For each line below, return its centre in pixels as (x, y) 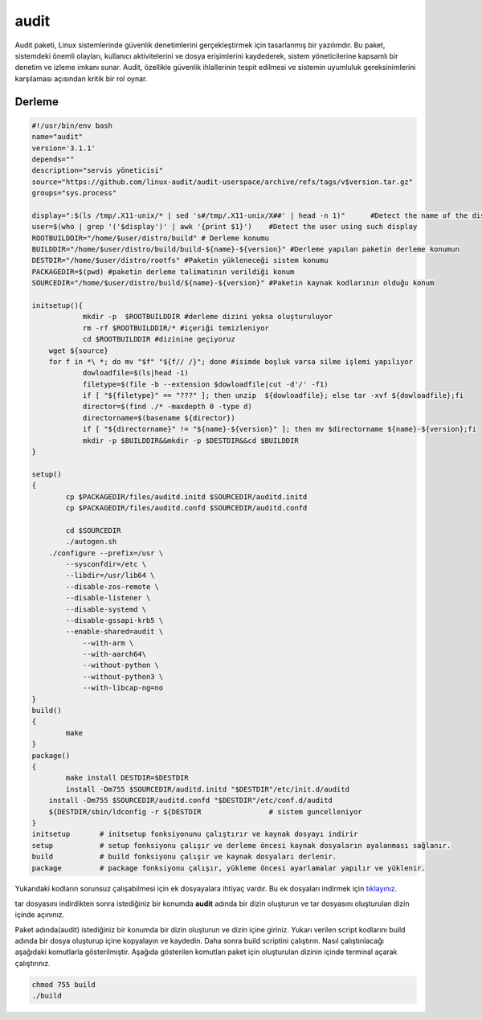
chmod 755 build (64, 984)
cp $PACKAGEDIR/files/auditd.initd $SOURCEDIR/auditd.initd (186, 497)
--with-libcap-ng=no (123, 688)
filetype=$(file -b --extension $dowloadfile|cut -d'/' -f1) (205, 384)
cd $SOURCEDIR (93, 530)
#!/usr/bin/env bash (72, 125)
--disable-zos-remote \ (112, 586)
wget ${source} (78, 350)
